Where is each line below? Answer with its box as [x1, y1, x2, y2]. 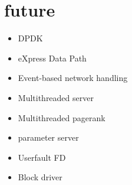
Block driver [18, 171, 62, 183]
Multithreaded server [18, 91, 94, 103]
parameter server [18, 131, 79, 144]
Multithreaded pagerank [18, 111, 105, 124]
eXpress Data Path [18, 51, 87, 64]
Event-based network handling [18, 72, 128, 84]
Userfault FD [18, 151, 66, 163]
